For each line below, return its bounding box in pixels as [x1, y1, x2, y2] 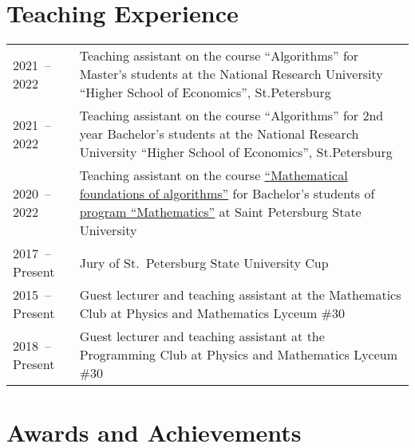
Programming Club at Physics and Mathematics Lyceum [79, 345, 398, 364]
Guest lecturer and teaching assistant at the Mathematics [79, 285, 401, 305]
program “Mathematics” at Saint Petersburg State [79, 202, 362, 222]
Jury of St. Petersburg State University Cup [79, 253, 329, 272]
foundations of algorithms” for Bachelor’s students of [79, 184, 375, 203]
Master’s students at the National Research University [79, 65, 383, 84]
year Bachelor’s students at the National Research [79, 124, 359, 143]
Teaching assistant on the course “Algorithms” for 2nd [79, 106, 384, 125]
